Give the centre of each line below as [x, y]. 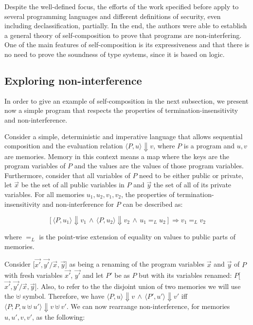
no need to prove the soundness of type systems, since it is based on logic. [115, 54]
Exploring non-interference [73, 80]
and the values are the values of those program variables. [159, 166]
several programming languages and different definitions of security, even [113, 16]
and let [93, 275]
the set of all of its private [192, 185]
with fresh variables [34, 275]
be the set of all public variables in [73, 185]
